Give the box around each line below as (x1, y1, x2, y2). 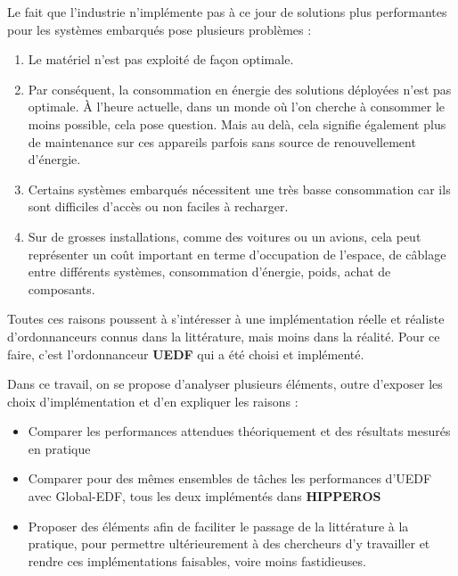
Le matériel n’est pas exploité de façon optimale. (28, 50, 294, 69)
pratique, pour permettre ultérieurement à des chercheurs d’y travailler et (28, 534, 430, 553)
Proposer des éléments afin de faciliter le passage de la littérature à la (28, 516, 409, 535)
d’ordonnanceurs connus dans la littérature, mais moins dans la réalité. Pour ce (7, 326, 440, 345)
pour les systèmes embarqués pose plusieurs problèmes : (7, 20, 312, 38)
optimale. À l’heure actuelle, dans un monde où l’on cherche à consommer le (28, 97, 446, 116)
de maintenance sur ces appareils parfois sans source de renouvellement (28, 132, 416, 151)
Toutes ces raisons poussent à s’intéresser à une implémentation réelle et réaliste (7, 309, 445, 328)
